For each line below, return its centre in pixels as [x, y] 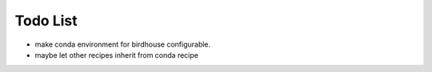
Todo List [46, 21]
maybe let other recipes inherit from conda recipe [117, 55]
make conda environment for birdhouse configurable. [123, 44]
